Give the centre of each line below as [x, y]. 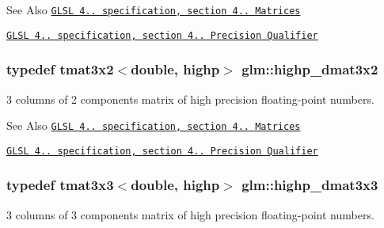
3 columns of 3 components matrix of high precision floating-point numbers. [190, 214]
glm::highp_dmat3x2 [310, 69]
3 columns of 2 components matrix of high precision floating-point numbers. [190, 99]
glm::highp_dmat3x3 [310, 185]
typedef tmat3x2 [60, 69]
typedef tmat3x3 [60, 185]
